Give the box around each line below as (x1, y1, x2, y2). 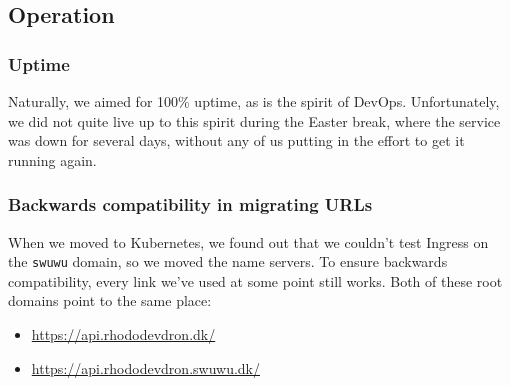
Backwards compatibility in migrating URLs (8, 192, 373, 217)
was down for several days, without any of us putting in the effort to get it (8, 130, 465, 151)
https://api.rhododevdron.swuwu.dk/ (31, 357, 260, 378)
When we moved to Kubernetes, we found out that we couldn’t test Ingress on (8, 231, 489, 252)
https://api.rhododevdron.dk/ (31, 324, 216, 345)
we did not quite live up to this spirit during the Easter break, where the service (8, 110, 501, 131)
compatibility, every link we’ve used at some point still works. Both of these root (8, 270, 503, 291)
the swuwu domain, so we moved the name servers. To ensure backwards (8, 251, 448, 272)
